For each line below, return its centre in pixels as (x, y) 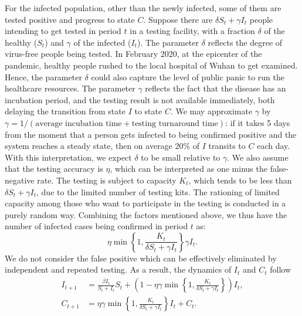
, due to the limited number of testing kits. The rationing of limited (158, 191)
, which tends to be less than (240, 180)
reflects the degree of (245, 42)
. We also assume (258, 157)
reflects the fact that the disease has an (216, 88)
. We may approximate (211, 111)
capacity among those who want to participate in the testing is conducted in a (145, 203)
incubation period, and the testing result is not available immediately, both (140, 99)
